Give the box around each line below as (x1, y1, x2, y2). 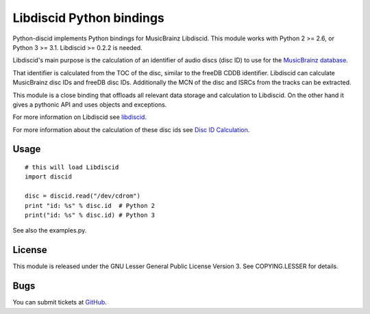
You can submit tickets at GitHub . (12, 298, 108, 306)
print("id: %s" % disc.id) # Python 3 (25, 211, 156, 219)
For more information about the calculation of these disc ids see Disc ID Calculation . (12, 125, 250, 133)
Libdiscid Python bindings (12, 10, 164, 25)
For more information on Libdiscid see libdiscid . (12, 113, 147, 121)
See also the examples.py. (12, 226, 87, 235)
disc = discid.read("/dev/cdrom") (25, 192, 140, 200)
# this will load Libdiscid (25, 163, 119, 171)
